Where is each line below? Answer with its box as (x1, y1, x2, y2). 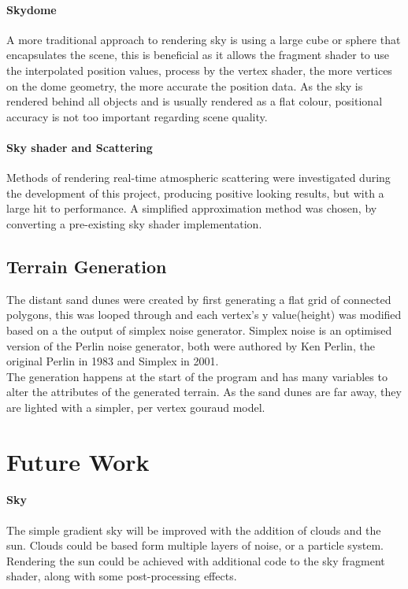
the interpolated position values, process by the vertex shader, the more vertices (6, 61, 392, 78)
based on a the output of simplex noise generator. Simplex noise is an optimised (6, 321, 392, 338)
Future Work (6, 445, 150, 477)
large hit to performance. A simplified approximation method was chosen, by (6, 200, 377, 217)
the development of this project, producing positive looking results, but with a (6, 184, 384, 201)
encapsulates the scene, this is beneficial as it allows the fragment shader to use (6, 46, 390, 63)
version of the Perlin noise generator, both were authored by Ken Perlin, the (6, 337, 375, 354)
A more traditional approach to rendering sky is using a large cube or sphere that (6, 31, 401, 47)
